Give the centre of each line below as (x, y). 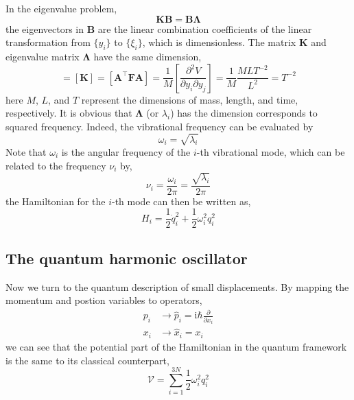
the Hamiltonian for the (56, 201)
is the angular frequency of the (126, 151)
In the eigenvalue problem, (61, 8)
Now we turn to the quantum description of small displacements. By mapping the (177, 286)
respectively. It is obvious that (69, 113)
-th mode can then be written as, (181, 201)
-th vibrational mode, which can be (271, 151)
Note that (26, 151)
